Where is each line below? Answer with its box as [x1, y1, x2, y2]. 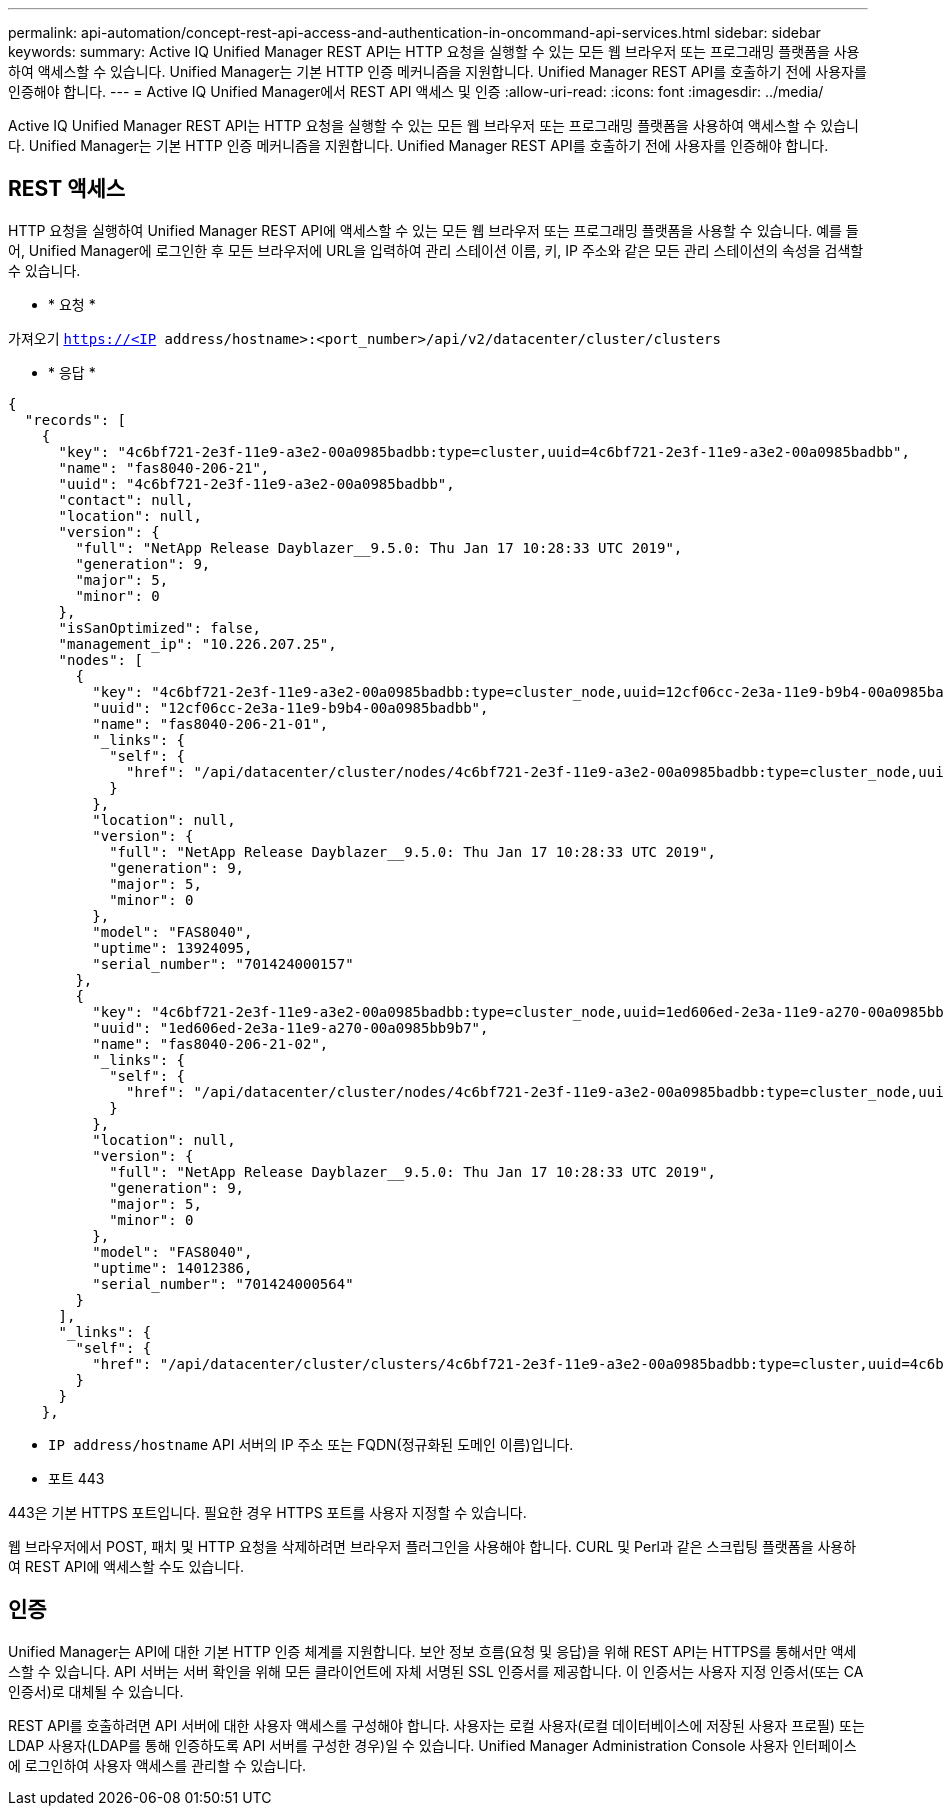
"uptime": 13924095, [92, 939, 253, 956]
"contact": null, [58, 491, 194, 508]
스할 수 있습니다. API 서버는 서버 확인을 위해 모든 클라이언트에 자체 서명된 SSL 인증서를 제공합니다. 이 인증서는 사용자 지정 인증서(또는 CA [8, 1662, 864, 1680]
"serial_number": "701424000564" [92, 1275, 354, 1292]
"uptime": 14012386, [92, 1259, 253, 1276]
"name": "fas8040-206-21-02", [92, 1035, 329, 1052]
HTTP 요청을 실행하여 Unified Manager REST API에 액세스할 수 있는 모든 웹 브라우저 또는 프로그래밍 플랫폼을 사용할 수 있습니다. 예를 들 [8, 221, 859, 239]
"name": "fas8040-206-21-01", [92, 715, 329, 732]
